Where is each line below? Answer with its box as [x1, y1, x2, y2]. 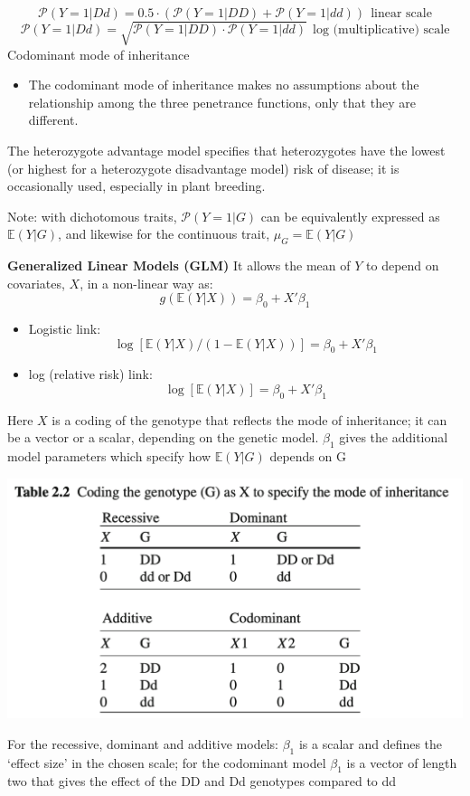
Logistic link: [28, 319, 101, 338]
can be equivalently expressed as [260, 206, 440, 225]
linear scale [371, 7, 432, 20]
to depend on [366, 256, 439, 275]
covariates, [7, 273, 65, 292]
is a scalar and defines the [298, 734, 443, 753]
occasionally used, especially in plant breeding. [7, 176, 266, 195]
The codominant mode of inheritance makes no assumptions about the [28, 75, 419, 94]
